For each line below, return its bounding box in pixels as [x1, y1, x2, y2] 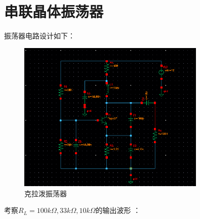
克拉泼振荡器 [24, 188, 67, 198]
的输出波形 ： [95, 205, 141, 215]
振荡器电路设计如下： [4, 30, 75, 41]
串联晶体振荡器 [4, 1, 104, 22]
